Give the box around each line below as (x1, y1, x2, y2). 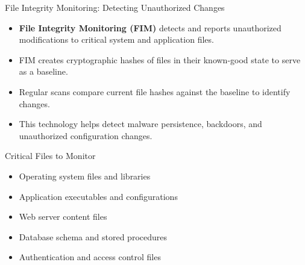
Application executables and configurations (19, 190, 178, 202)
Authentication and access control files (19, 251, 161, 263)
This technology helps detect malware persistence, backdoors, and (19, 117, 262, 130)
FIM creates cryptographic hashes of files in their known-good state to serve (19, 53, 301, 66)
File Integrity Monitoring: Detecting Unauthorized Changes (5, 1, 225, 13)
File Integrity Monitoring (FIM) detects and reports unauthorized (19, 21, 281, 34)
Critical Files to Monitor (5, 149, 96, 162)
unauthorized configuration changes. (19, 129, 152, 142)
